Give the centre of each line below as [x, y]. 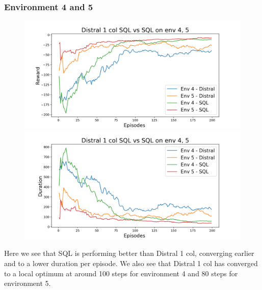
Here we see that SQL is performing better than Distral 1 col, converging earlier [129, 253]
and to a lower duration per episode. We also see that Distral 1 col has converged [131, 263]
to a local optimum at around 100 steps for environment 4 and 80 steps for [121, 273]
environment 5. [28, 283]
